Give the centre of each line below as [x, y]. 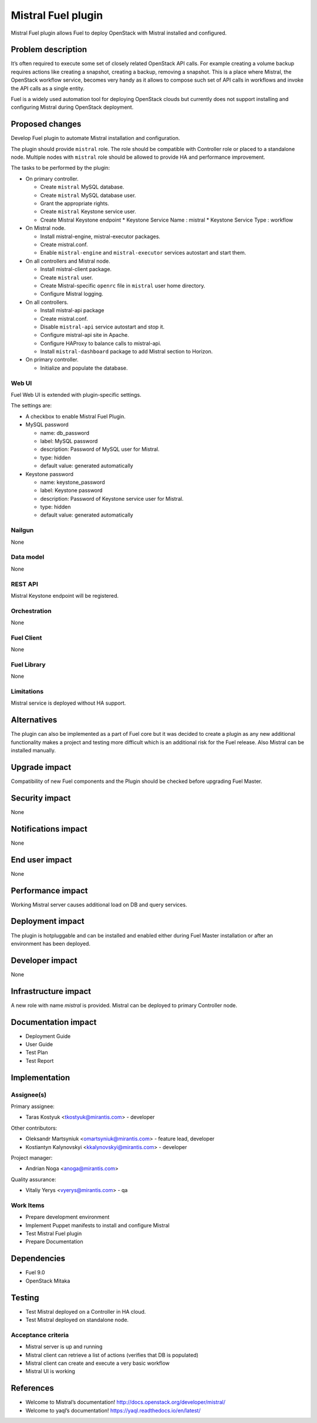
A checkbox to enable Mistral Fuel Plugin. [76, 416]
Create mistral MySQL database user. [88, 195]
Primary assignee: [33, 1106]
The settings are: [31, 406]
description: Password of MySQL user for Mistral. [100, 449]
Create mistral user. [67, 277]
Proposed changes [46, 124]
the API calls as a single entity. [48, 88]
